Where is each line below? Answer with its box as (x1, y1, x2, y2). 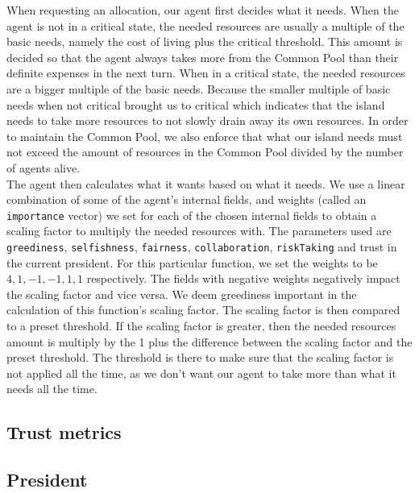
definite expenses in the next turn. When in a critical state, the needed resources (6, 64, 405, 81)
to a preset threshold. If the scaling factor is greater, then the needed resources (6, 317, 396, 333)
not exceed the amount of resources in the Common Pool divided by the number (6, 143, 404, 160)
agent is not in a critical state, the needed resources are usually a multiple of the (6, 17, 404, 34)
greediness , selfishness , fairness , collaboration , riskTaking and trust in (6, 238, 397, 255)
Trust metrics (6, 420, 122, 445)
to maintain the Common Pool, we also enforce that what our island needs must (6, 127, 403, 144)
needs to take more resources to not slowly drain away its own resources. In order (6, 112, 409, 129)
